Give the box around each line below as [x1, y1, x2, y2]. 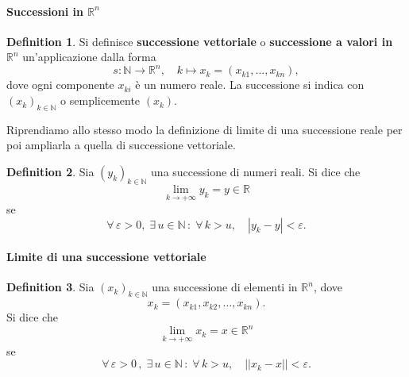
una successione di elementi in [152, 279, 298, 295]
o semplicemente [60, 92, 141, 109]
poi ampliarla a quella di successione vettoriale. [6, 137, 236, 153]
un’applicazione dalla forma [22, 48, 156, 65]
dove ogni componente [6, 76, 114, 93]
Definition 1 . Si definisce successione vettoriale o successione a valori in [6, 33, 393, 49]
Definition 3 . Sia [6, 279, 95, 295]
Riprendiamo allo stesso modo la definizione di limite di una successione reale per [6, 121, 403, 137]
